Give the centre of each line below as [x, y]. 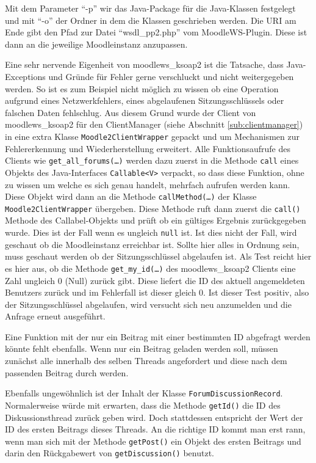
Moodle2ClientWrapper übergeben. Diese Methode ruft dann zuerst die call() [153, 208]
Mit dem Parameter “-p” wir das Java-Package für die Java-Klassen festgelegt [150, 8]
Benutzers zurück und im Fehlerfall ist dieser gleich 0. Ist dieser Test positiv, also [157, 292]
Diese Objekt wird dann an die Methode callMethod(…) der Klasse [131, 196]
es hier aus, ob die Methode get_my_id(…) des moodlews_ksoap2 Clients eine [150, 268]
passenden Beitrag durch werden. [67, 372]
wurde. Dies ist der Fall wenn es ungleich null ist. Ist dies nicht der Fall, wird [151, 232]
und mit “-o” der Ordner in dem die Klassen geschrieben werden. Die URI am [151, 20]
